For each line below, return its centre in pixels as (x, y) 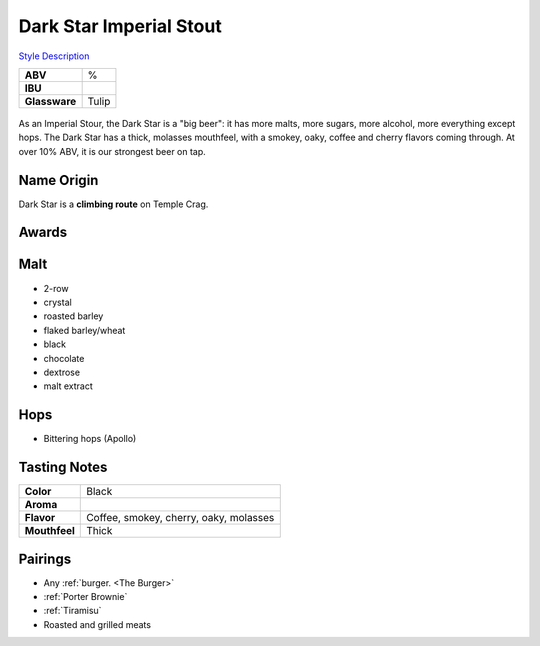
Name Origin (58, 180)
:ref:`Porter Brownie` (85, 596)
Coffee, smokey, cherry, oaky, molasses (180, 518)
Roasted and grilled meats (97, 624)
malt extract (68, 386)
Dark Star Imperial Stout (120, 26)
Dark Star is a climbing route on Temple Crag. (113, 204)
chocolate (64, 358)
